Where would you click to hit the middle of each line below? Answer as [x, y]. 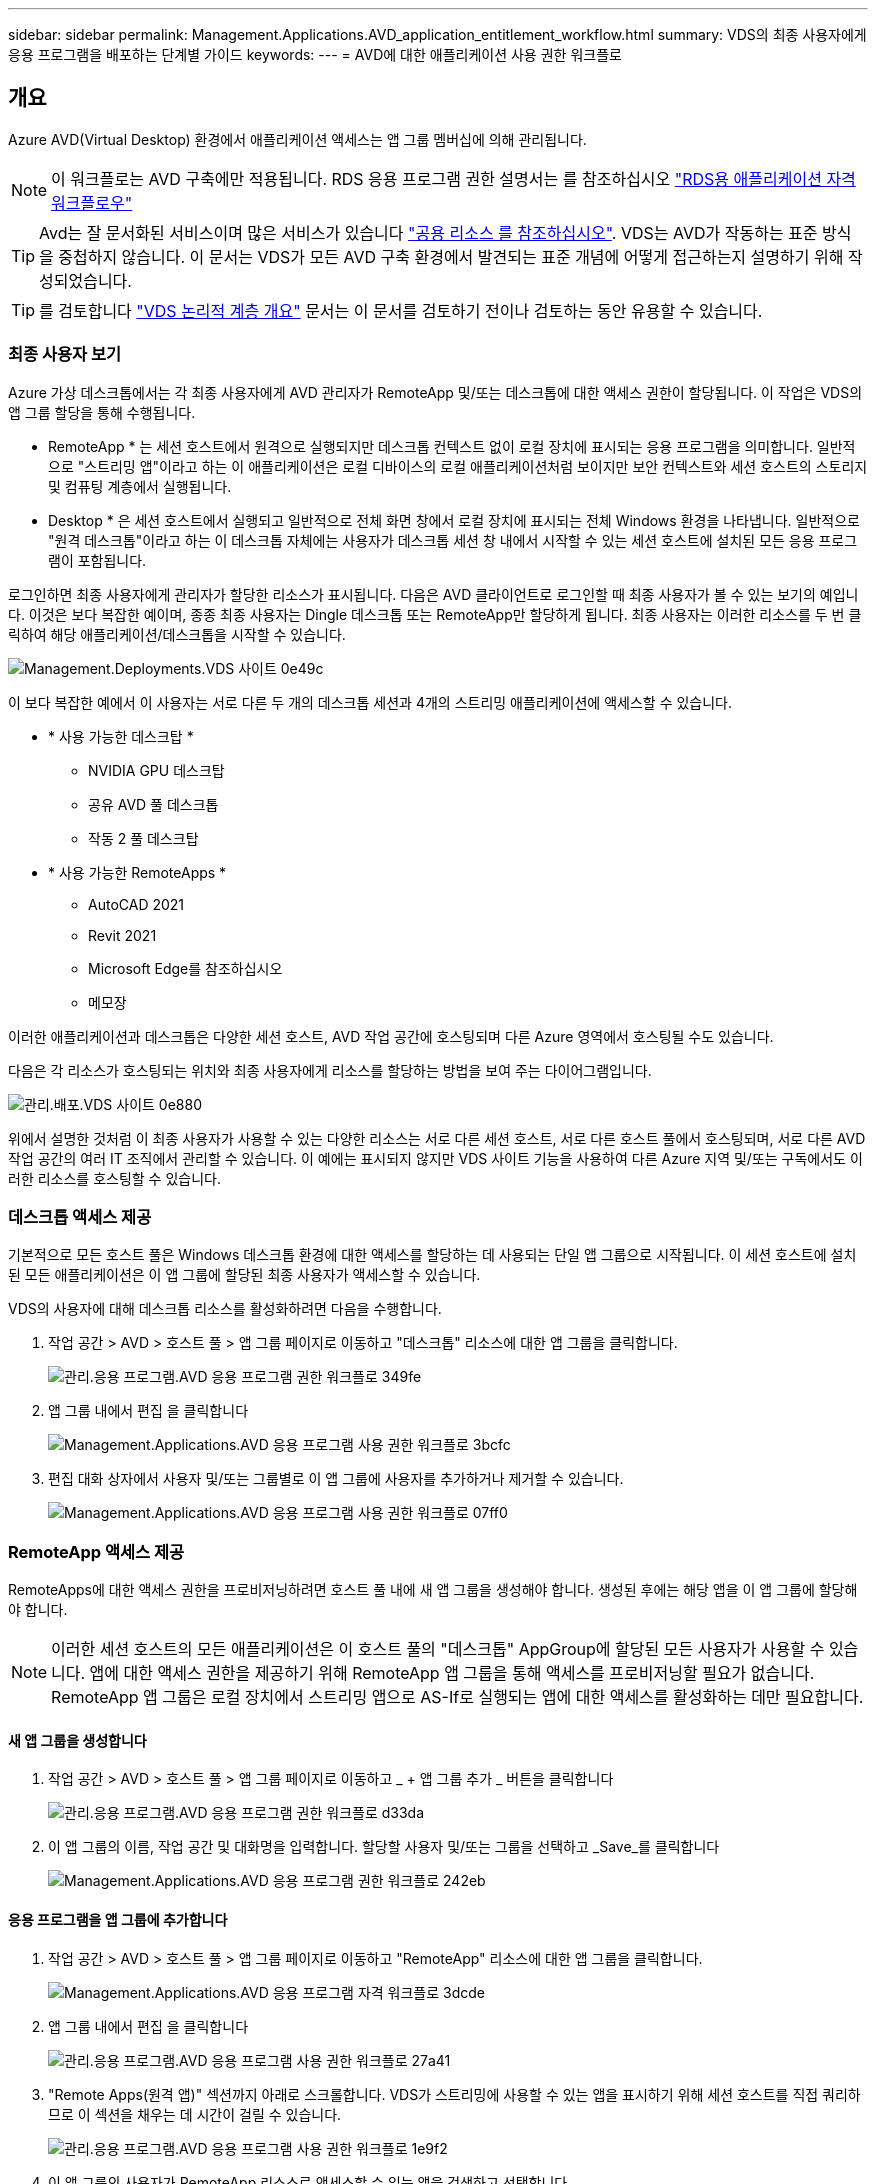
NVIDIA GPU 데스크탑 [156, 770]
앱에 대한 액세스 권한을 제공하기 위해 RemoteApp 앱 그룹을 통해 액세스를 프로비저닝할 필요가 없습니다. [452, 1673]
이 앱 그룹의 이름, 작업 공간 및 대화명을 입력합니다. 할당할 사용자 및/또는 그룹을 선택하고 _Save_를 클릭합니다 [384, 1847]
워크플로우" [92, 202]
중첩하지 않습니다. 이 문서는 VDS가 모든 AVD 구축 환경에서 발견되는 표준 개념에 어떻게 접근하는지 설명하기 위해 [451, 256]
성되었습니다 [83, 280]
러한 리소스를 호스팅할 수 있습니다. [114, 1178]
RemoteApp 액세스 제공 [96, 1551]
